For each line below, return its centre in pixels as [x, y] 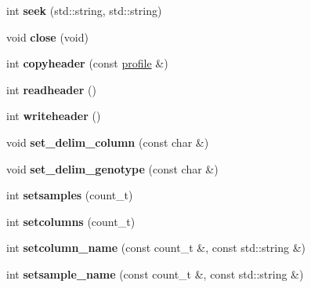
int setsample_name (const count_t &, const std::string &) [155, 273]
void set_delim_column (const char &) [108, 142]
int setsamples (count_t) [70, 195]
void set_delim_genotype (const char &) [112, 168]
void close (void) [47, 36]
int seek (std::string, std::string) [84, 10]
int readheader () [51, 89]
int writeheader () [54, 116]
